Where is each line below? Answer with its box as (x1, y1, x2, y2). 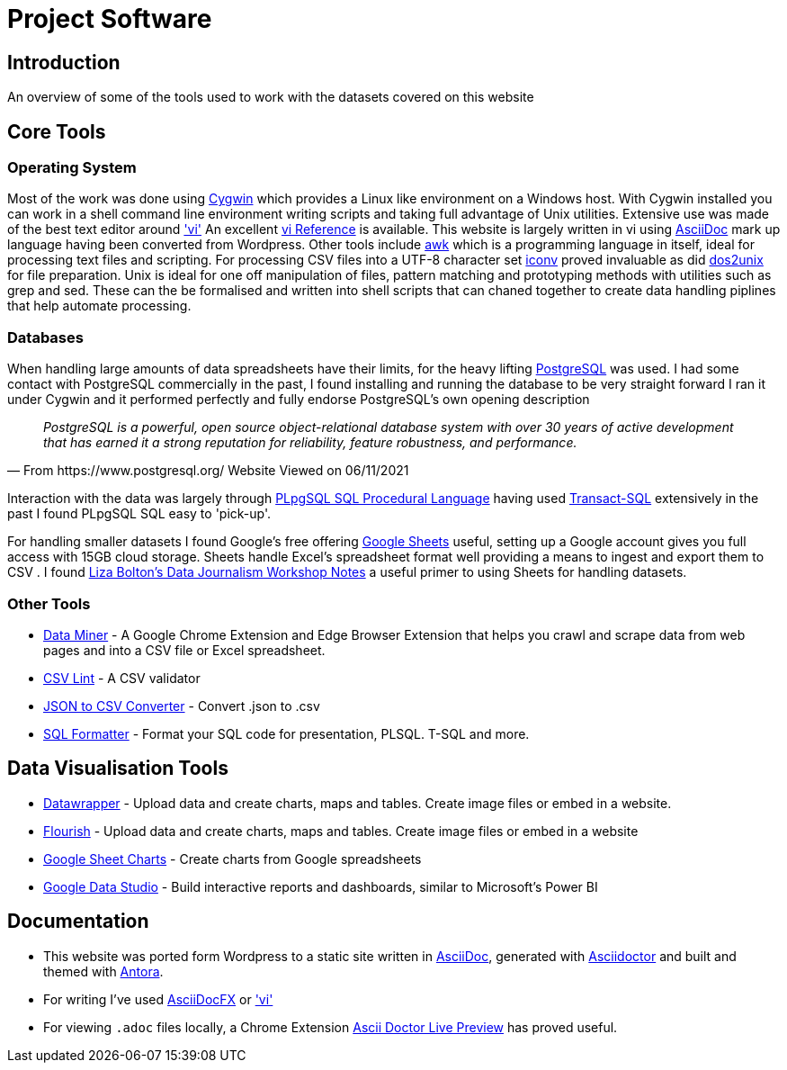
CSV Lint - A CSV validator (43, 670, 201, 686)
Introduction (7, 50, 121, 74)
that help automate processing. (7, 298, 192, 314)
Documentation (7, 910, 149, 933)
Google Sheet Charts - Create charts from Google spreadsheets (43, 850, 422, 867)
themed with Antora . (43, 963, 164, 979)
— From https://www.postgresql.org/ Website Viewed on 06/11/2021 (7, 463, 409, 479)
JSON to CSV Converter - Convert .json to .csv (43, 697, 320, 714)
